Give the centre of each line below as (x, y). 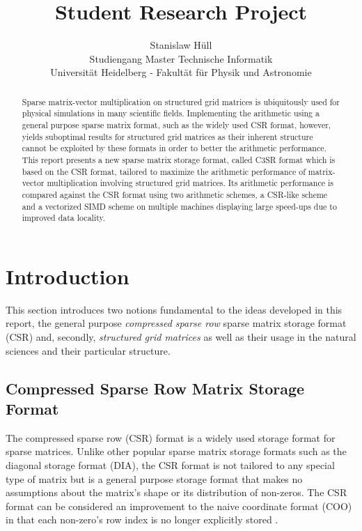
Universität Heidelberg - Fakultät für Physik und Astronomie (181, 72)
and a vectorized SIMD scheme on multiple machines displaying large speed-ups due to (179, 206)
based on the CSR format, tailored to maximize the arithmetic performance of (164, 171)
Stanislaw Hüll (181, 45)
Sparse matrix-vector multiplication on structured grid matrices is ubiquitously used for (181, 101)
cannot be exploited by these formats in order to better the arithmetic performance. (174, 148)
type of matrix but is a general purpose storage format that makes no (154, 478)
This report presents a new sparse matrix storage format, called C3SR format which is (179, 159)
